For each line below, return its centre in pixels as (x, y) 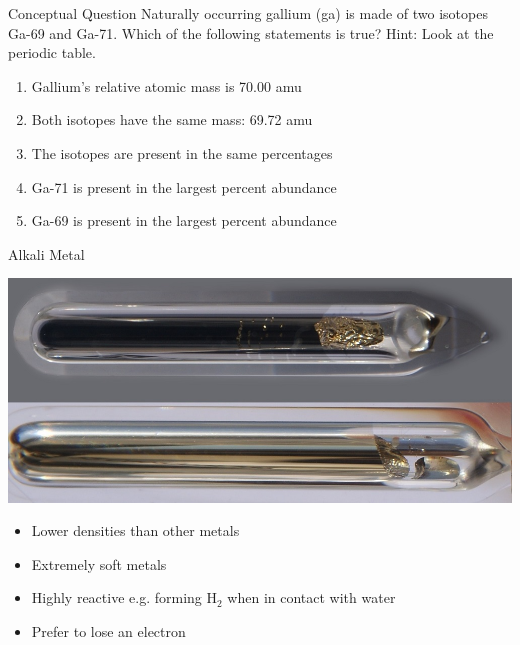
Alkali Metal (46, 253)
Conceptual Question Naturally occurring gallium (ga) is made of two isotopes (248, 13)
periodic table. (52, 52)
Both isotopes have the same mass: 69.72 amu (172, 119)
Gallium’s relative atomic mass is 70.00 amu (166, 85)
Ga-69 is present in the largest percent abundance (184, 220)
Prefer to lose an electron (108, 630)
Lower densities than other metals (135, 530)
